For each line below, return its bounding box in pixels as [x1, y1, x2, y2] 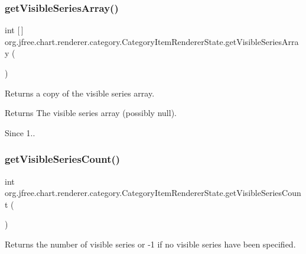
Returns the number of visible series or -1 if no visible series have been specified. [5, 237, 296, 250]
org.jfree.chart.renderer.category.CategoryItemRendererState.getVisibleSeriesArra [5, 35, 299, 47]
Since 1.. [5, 126, 35, 139]
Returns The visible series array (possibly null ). [5, 107, 177, 119]
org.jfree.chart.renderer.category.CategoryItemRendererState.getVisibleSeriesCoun [5, 187, 301, 199]
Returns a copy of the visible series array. [5, 86, 155, 99]
